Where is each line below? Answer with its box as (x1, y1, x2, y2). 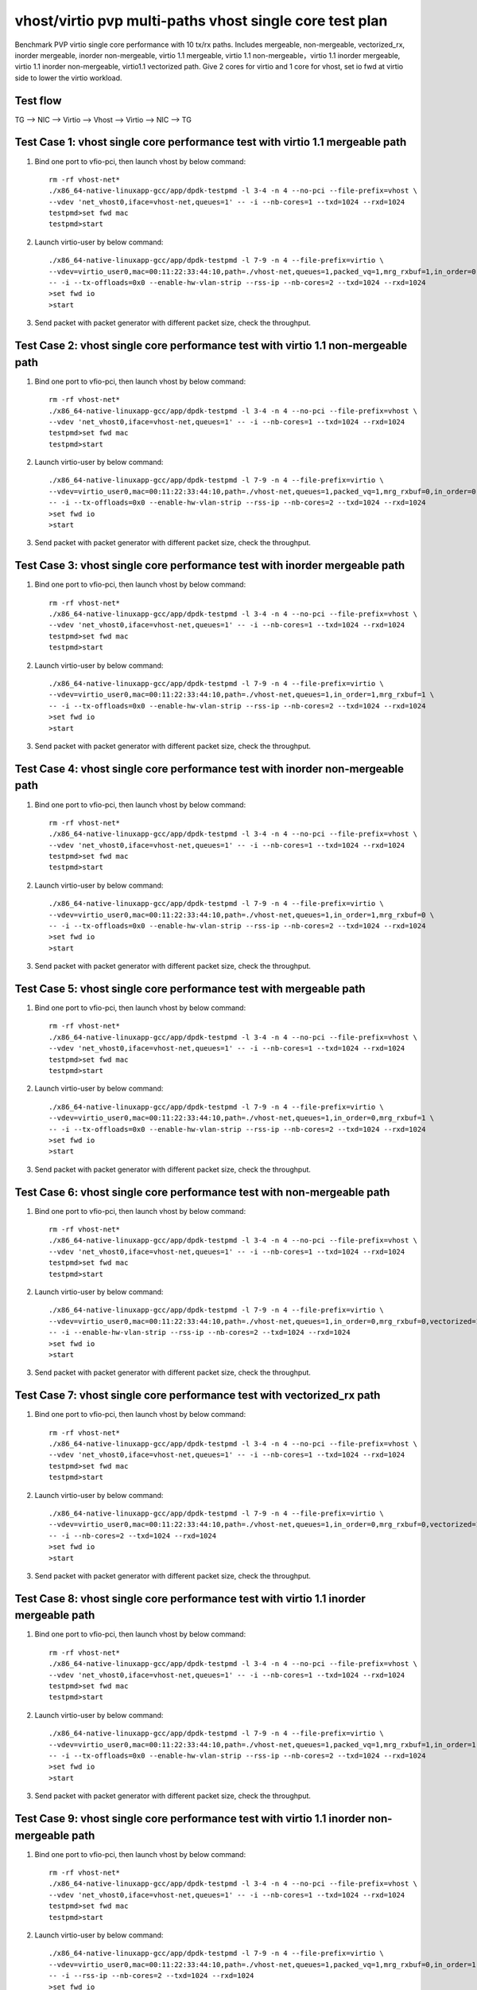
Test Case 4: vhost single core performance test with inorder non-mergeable (14, 762, 405, 775)
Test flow (14, 94, 62, 107)
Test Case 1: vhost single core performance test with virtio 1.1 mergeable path (14, 135, 407, 149)
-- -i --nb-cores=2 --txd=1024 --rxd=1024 (48, 1531, 217, 1540)
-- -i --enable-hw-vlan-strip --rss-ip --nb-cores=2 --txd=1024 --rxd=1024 (48, 1328, 351, 1337)
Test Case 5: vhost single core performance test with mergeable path (14, 982, 366, 995)
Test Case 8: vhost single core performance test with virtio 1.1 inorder (14, 1592, 366, 1606)
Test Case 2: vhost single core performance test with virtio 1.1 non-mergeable (14, 339, 408, 353)
